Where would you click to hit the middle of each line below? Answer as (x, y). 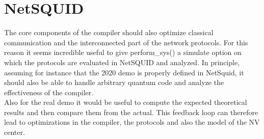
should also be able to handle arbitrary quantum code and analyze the (114, 82)
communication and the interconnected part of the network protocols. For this (126, 42)
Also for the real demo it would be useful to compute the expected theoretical (126, 102)
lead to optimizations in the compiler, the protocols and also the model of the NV (132, 122)
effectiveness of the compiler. (49, 92)
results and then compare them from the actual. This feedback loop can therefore (131, 112)
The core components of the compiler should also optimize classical (109, 32)
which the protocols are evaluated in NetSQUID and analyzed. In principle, (122, 62)
